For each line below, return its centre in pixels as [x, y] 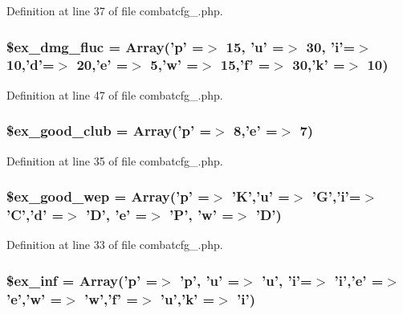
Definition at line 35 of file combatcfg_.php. [115, 160]
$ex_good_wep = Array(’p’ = [108, 196]
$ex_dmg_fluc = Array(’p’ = [105, 46]
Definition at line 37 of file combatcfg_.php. [115, 10]
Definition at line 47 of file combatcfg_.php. [115, 94]
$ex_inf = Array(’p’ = [82, 280]
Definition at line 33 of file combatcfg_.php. [115, 245]
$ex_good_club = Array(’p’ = [109, 130]
